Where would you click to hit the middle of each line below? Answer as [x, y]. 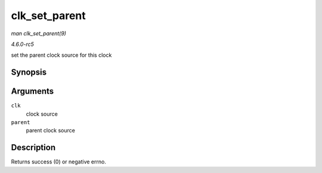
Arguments [32, 92]
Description [33, 148]
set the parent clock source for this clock [61, 55]
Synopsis [29, 72]
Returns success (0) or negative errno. [59, 162]
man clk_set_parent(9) [39, 33]
